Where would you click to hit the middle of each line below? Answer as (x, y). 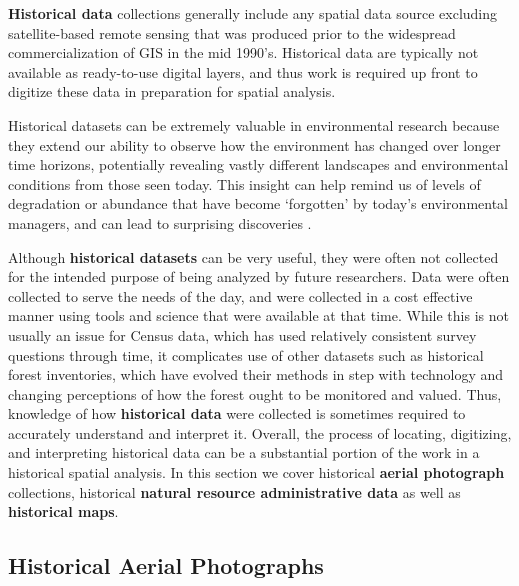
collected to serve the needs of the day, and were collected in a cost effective (240, 295)
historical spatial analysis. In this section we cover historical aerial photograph (256, 472)
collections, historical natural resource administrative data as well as (234, 491)
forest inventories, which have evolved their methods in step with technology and (256, 374)
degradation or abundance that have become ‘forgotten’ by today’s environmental (258, 203)
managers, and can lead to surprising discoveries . (160, 222)
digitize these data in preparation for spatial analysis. (172, 91)
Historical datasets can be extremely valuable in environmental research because (254, 124)
